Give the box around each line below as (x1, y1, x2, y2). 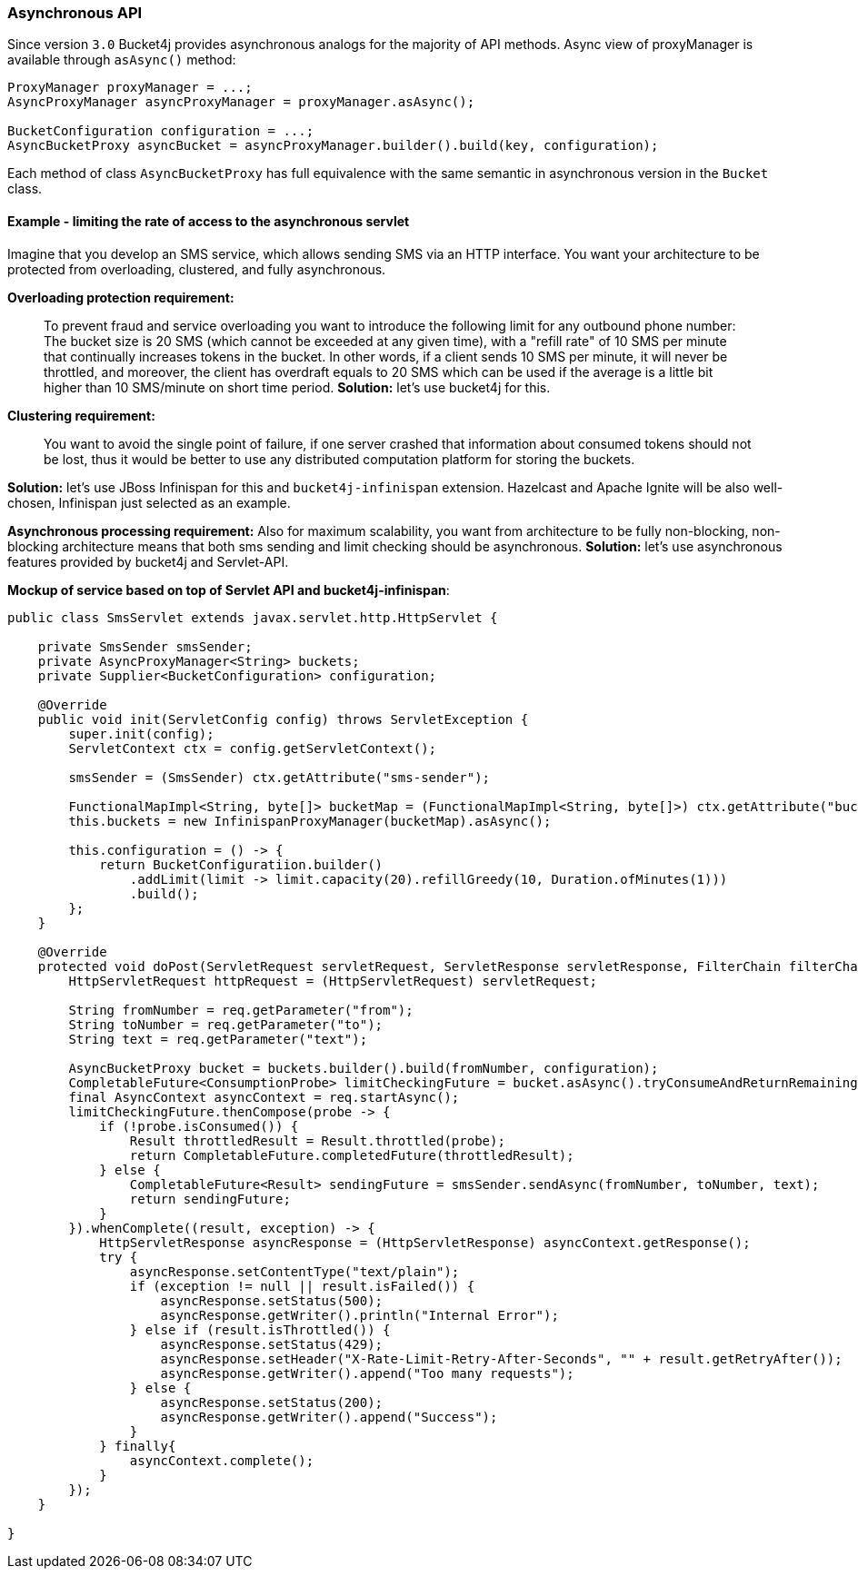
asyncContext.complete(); (129, 1452, 314, 1468)
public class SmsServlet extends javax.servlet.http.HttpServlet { (7, 610, 498, 625)
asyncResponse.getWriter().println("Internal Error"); (160, 1307, 559, 1323)
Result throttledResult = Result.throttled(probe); (129, 1133, 505, 1148)
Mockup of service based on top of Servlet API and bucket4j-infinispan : (7, 581, 450, 598)
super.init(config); (68, 726, 214, 741)
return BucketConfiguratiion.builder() (99, 857, 384, 872)
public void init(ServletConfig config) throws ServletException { (37, 711, 529, 727)
